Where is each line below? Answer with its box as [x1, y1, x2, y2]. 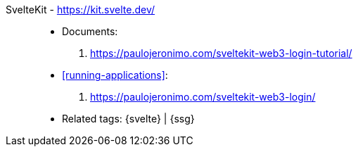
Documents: [62, 25, 118, 37]
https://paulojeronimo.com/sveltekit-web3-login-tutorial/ [90, 47, 352, 59]
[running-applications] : [62, 69, 168, 81]
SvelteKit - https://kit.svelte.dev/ [6, 4, 155, 15]
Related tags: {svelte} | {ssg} [62, 113, 195, 125]
